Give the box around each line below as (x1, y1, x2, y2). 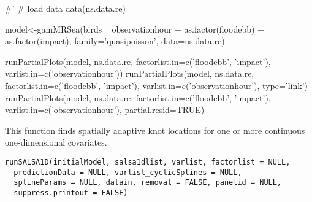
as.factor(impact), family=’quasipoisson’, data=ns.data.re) (5, 34, 225, 47)
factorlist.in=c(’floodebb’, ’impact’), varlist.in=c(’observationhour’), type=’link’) (5, 79, 308, 91)
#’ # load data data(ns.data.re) (5, 2, 126, 14)
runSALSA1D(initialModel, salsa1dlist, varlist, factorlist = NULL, (5, 157, 291, 166)
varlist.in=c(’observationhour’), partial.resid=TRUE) (5, 103, 205, 116)
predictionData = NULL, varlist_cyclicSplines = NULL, (13, 168, 242, 177)
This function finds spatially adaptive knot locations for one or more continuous (5, 123, 305, 136)
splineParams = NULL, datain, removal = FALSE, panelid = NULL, (13, 178, 282, 187)
